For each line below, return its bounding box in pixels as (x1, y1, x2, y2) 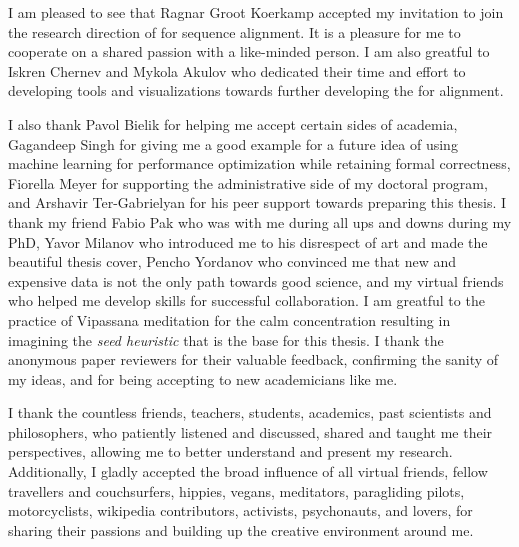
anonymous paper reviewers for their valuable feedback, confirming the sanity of (8, 349, 499, 370)
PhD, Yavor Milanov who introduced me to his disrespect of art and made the (8, 231, 488, 252)
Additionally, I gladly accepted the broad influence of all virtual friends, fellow (8, 461, 488, 482)
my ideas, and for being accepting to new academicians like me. (8, 368, 398, 389)
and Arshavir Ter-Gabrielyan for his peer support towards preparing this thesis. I (8, 192, 507, 213)
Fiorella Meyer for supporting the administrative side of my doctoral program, (8, 172, 488, 193)
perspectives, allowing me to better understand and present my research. (8, 441, 453, 462)
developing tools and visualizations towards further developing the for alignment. (8, 80, 504, 101)
